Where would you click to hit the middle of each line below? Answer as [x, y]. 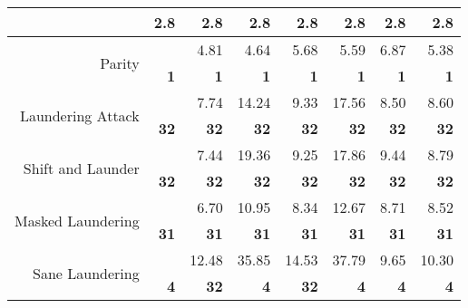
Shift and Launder [81, 168]
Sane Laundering [86, 273]
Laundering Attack [79, 115]
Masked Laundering [77, 220]
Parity [120, 63]
